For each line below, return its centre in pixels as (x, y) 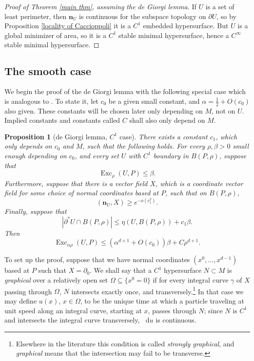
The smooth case (48, 71)
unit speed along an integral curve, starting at (73, 310)
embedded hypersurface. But (186, 26)
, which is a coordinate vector (199, 183)
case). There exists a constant (164, 136)
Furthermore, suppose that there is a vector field (76, 183)
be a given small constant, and (154, 101)
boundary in (171, 155)
